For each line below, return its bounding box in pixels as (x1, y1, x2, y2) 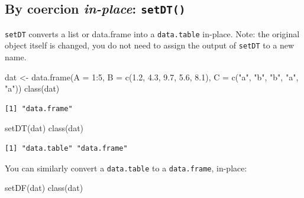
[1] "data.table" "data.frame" (5, 144, 128, 153)
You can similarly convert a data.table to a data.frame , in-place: (5, 161, 247, 174)
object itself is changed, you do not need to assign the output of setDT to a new (5, 39, 295, 51)
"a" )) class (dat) (5, 82, 60, 95)
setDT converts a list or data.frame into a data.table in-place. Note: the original (5, 27, 300, 40)
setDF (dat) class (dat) (5, 181, 83, 194)
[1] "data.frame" (5, 104, 73, 113)
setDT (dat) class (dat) (5, 122, 84, 134)
